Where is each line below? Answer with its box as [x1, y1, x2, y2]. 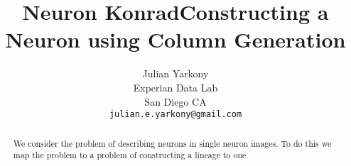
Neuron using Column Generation [5, 25, 346, 54]
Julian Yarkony [142, 66, 209, 81]
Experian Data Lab [133, 79, 218, 94]
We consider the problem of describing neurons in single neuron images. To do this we [13, 137, 332, 149]
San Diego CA [144, 94, 207, 109]
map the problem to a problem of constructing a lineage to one [13, 149, 247, 161]
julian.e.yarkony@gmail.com [109, 109, 242, 120]
